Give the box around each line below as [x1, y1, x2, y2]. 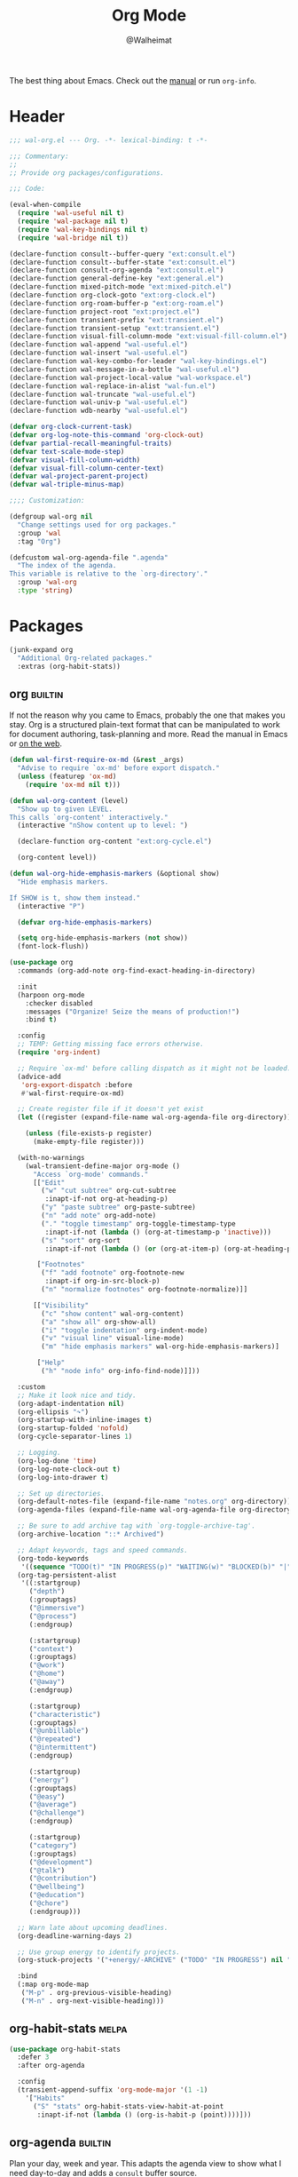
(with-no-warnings [17, 1153, 86, 1162]
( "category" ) [28, 1840, 77, 1850]
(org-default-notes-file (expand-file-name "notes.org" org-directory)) [17, 1498, 292, 1506]
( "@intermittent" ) [28, 1743, 98, 1752]
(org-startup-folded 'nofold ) [17, 1424, 129, 1433]
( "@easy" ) [28, 1792, 66, 1801]
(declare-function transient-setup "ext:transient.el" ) [9, 323, 220, 333]
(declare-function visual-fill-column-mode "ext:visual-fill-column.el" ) [9, 332, 288, 341]
